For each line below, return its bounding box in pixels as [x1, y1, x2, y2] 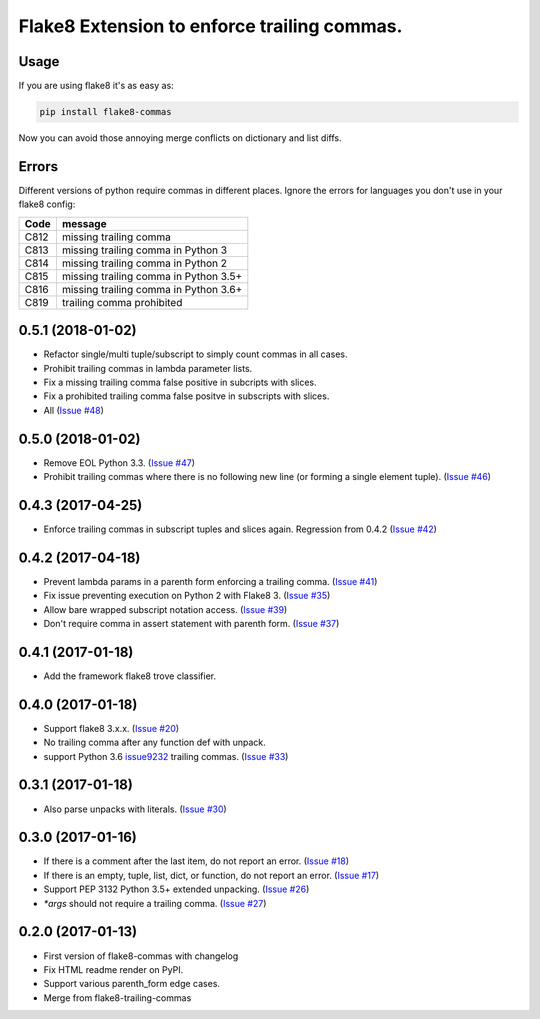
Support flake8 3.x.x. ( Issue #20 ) [43, 722, 180, 734]
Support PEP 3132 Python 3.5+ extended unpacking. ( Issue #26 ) [43, 883, 310, 895]
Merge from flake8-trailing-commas [43, 991, 192, 1004]
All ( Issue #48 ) [43, 404, 105, 416]
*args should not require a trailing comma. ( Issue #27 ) [43, 897, 267, 909]
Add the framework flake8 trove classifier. [43, 670, 217, 682]
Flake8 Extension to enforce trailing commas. [18, 15, 403, 37]
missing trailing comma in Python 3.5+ [61, 269, 243, 283]
